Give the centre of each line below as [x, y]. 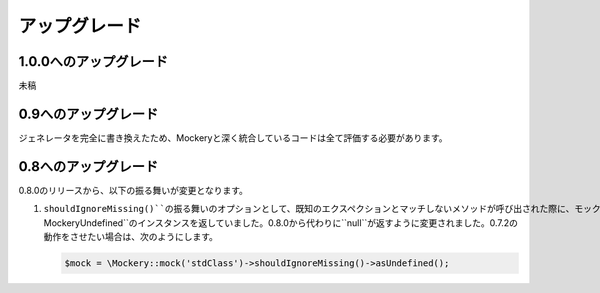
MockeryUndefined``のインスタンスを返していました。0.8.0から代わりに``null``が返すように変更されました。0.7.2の [281, 222]
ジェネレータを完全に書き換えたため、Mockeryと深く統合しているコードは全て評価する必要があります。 [233, 137]
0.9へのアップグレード [88, 113]
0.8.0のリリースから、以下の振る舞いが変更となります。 [133, 190]
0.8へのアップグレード [88, 166]
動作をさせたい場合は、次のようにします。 [131, 237]
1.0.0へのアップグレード [93, 61]
